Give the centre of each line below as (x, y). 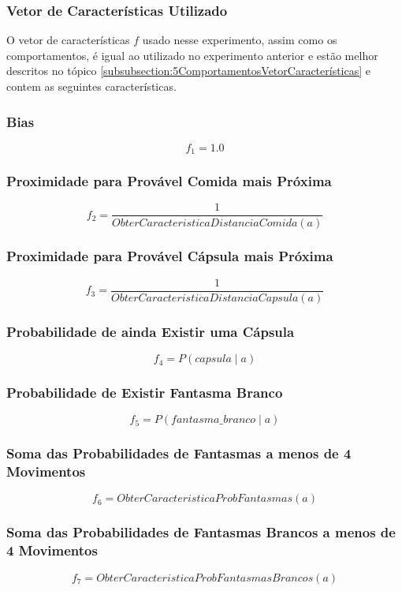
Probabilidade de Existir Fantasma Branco (145, 392)
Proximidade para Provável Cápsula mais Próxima (170, 256)
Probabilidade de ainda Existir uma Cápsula (151, 331)
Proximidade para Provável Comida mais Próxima (169, 181)
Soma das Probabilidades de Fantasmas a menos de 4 (179, 453)
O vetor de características (68, 40)
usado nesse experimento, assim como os (240, 40)
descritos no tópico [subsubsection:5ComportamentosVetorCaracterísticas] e (189, 71)
